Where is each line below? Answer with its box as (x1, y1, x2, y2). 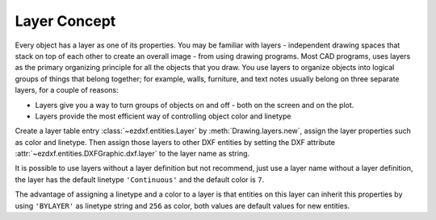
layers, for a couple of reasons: (15, 85, 119, 95)
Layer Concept (15, 12, 116, 30)
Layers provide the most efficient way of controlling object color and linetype (35, 111, 291, 121)
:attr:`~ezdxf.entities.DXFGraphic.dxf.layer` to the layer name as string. (15, 149, 250, 159)
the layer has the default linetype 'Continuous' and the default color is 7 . (15, 174, 265, 185)
